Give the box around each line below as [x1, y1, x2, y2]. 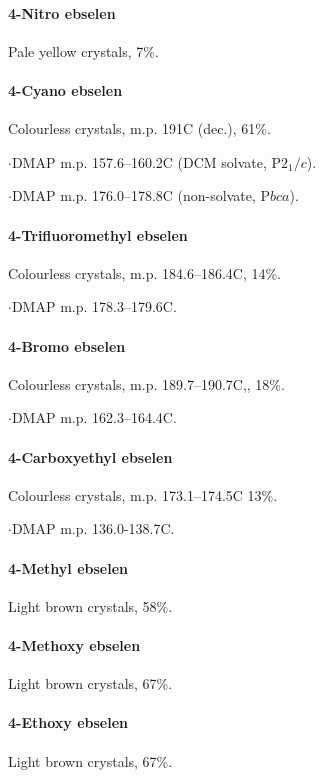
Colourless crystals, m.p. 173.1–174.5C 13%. [8, 484, 278, 505]
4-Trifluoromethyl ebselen [8, 224, 188, 245]
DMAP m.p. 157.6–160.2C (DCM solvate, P [11, 151, 282, 172]
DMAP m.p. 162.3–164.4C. [11, 407, 177, 428]
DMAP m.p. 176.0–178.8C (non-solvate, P [11, 185, 271, 206]
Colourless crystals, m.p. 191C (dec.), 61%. [8, 118, 271, 139]
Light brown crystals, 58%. [8, 595, 173, 616]
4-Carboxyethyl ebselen [8, 446, 173, 467]
